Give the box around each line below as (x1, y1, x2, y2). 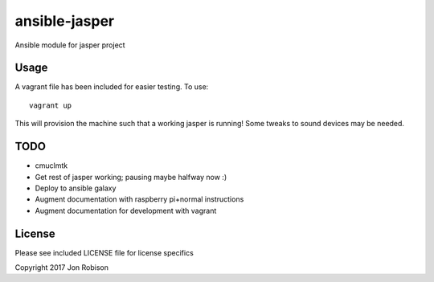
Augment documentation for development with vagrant (35, 206, 217, 215)
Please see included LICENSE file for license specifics (14, 247, 194, 257)
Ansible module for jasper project (14, 40, 125, 50)
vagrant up (29, 100, 72, 110)
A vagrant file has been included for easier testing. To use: (14, 82, 209, 92)
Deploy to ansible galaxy (35, 183, 117, 193)
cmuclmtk (35, 161, 68, 170)
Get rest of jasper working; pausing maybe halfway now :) (35, 172, 227, 182)
